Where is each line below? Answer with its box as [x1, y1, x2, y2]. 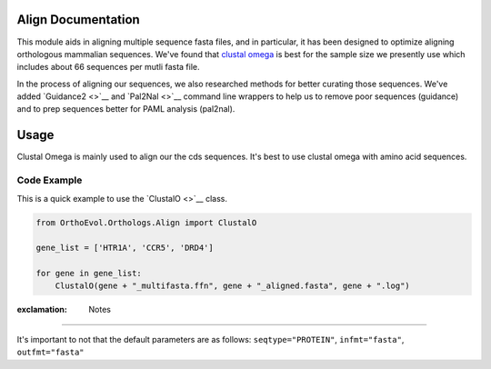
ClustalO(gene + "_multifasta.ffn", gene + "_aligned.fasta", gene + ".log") [55, 281, 411, 291]
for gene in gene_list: [35, 268, 143, 279]
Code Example [16, 174, 83, 186]
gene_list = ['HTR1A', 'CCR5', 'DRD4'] [35, 243, 214, 254]
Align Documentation [16, 12, 140, 27]
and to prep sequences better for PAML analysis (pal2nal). [16, 104, 235, 115]
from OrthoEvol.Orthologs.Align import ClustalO [35, 217, 257, 227]
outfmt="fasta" [16, 347, 85, 358]
